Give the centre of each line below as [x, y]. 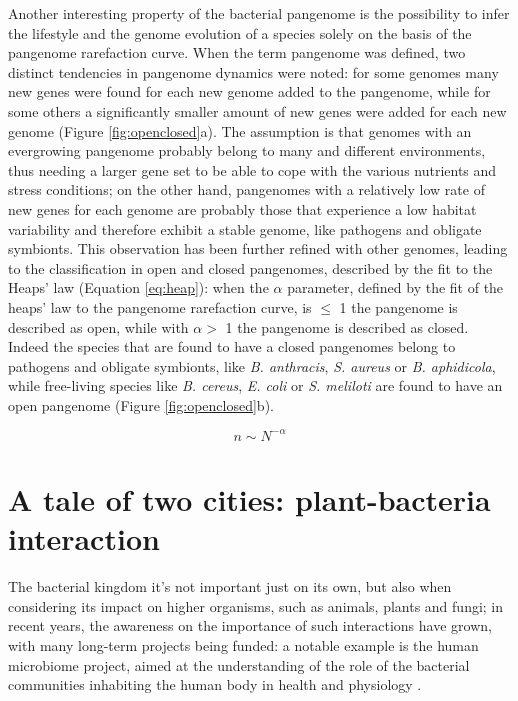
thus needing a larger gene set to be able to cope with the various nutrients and [252, 169]
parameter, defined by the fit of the [395, 287]
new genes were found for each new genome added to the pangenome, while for [249, 91]
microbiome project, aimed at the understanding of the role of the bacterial [239, 664]
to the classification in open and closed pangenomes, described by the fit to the [250, 267]
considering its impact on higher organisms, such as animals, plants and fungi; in [256, 605]
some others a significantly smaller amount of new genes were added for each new [257, 110]
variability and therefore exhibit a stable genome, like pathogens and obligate [245, 228]
